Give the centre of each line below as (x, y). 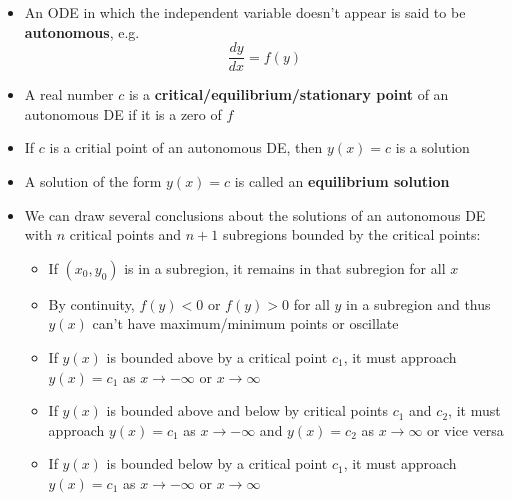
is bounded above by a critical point (217, 357)
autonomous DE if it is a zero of (123, 113)
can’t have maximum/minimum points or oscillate (245, 323)
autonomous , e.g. (82, 31)
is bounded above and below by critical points (247, 410)
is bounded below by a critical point (217, 463)
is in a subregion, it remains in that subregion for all (285, 267)
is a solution (432, 147)
